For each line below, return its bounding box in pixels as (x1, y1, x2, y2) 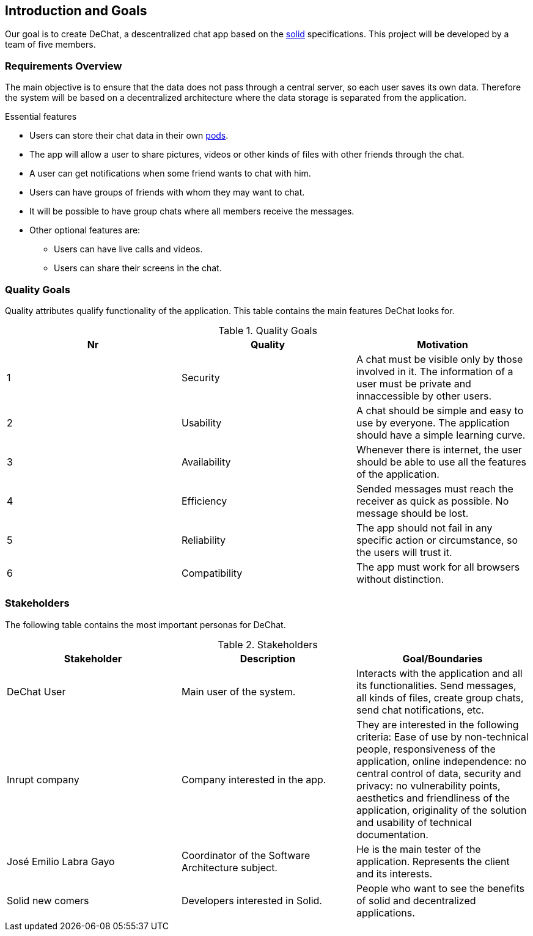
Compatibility (181, 566, 243, 579)
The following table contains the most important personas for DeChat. (5, 619, 286, 630)
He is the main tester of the (356, 843, 481, 855)
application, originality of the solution (356, 803, 527, 816)
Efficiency (181, 494, 227, 507)
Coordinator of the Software (181, 849, 311, 861)
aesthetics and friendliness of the (356, 791, 510, 804)
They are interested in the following (356, 718, 519, 731)
